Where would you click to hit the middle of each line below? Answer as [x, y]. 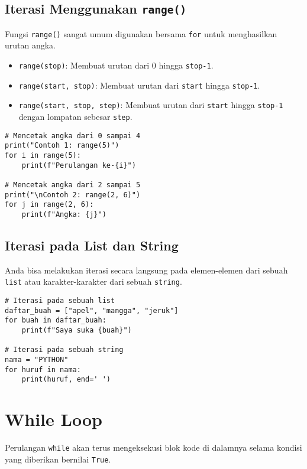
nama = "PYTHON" [37, 359]
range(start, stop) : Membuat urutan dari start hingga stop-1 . [139, 85]
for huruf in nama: [43, 369]
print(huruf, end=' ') [66, 380]
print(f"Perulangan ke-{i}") [79, 165]
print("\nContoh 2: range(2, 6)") [73, 195]
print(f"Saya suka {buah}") [77, 330]
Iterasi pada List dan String [92, 245]
